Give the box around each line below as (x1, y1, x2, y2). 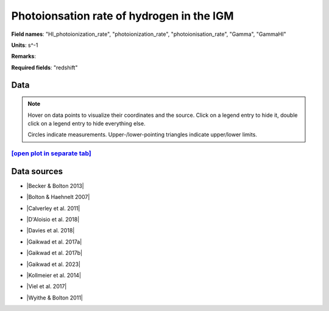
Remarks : (11, 52, 37, 60)
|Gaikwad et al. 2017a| (26, 238, 82, 245)
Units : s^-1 (11, 41, 38, 49)
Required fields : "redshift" (11, 64, 78, 71)
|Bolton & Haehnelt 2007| (26, 194, 90, 201)
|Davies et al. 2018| (26, 227, 75, 234)
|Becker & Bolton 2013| (26, 182, 85, 189)
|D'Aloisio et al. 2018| (26, 215, 80, 223)
